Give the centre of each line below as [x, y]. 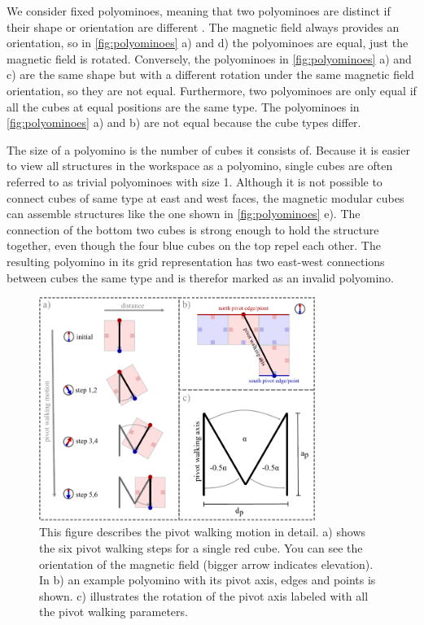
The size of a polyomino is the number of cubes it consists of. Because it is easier [208, 149]
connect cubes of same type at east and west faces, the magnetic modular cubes [205, 197]
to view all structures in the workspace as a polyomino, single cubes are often [200, 166]
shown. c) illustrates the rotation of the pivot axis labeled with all [204, 595]
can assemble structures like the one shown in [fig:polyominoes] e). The [184, 214]
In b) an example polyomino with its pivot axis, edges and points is [208, 580]
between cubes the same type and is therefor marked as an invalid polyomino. [201, 277]
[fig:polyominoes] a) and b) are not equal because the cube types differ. [184, 122]
